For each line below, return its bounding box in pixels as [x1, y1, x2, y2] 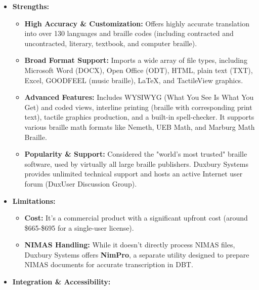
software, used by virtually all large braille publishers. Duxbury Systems [24, 158, 248, 169]
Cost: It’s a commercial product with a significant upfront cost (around [24, 212, 248, 223]
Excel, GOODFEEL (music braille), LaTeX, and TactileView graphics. [24, 75, 243, 85]
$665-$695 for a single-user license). [24, 222, 134, 233]
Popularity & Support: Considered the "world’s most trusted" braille [24, 149, 247, 159]
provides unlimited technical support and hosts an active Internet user [24, 168, 243, 179]
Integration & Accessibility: [12, 276, 111, 287]
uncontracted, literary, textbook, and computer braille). [24, 38, 197, 48]
